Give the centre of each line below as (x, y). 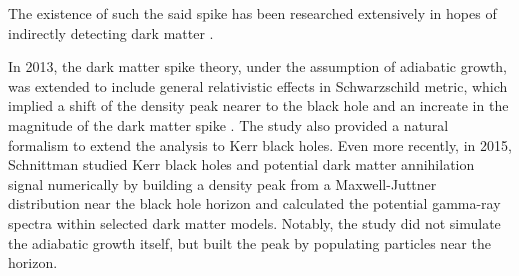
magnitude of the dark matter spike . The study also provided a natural (228, 124)
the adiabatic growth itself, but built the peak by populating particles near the (249, 242)
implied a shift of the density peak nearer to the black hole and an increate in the (258, 105)
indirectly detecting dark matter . (111, 32)
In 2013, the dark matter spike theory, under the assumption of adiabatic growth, (258, 66)
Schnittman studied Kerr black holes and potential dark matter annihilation (241, 164)
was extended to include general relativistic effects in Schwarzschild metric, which (258, 85)
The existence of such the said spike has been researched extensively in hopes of (252, 13)
